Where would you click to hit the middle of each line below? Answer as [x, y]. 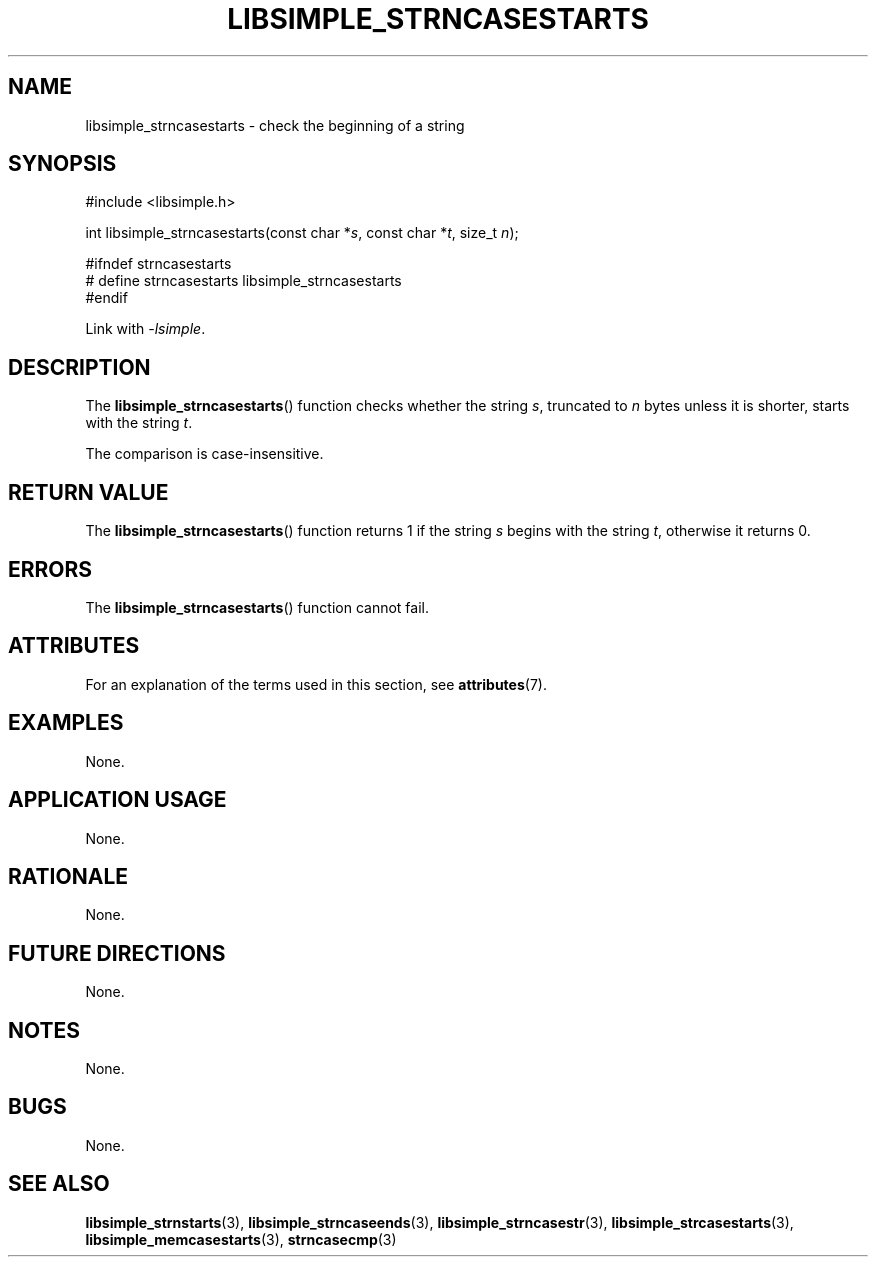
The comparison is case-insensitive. [204, 454]
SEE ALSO [59, 1184]
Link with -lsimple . [145, 329]
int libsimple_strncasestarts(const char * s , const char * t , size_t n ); [302, 233]
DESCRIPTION [79, 367]
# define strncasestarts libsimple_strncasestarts [243, 281]
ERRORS [50, 569]
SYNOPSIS [62, 164]
